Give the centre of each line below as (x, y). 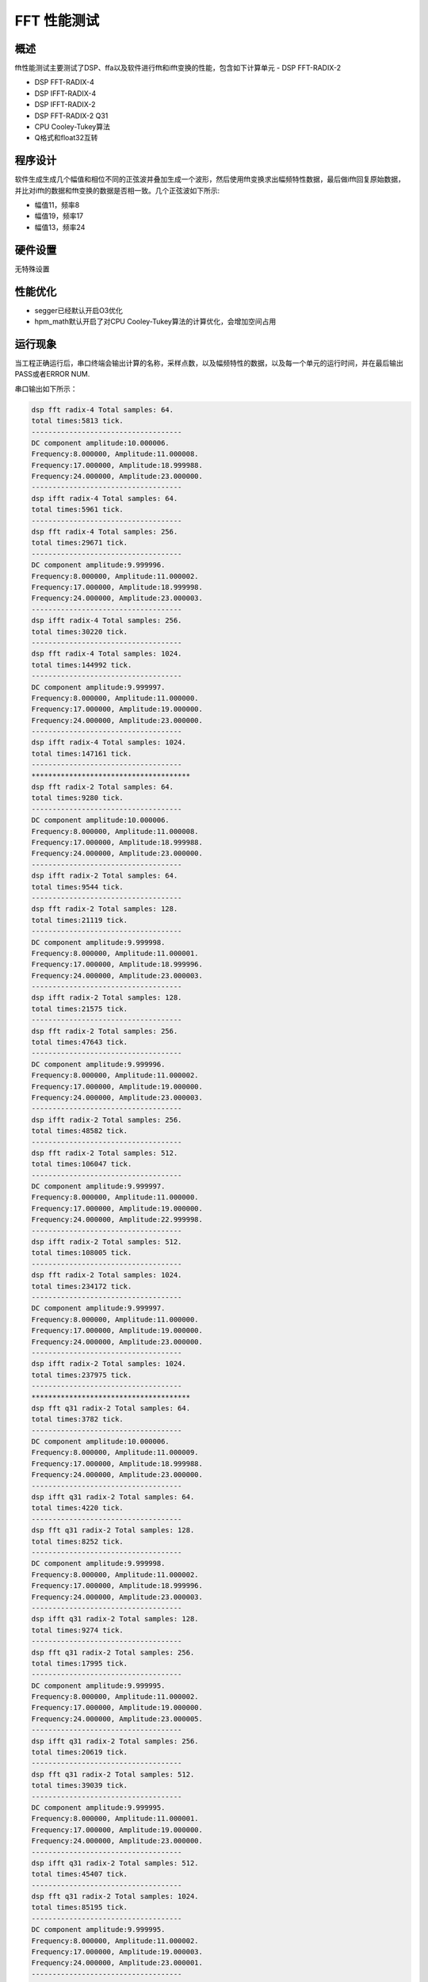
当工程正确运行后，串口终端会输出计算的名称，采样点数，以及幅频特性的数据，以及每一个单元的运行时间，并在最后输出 (209, 363)
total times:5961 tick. (78, 510)
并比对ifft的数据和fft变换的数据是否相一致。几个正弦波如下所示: (117, 190)
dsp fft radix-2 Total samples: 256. (105, 1031)
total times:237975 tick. (82, 1375)
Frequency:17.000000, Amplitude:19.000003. (117, 1952)
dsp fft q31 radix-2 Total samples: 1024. (115, 1896)
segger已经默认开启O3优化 (78, 310)
